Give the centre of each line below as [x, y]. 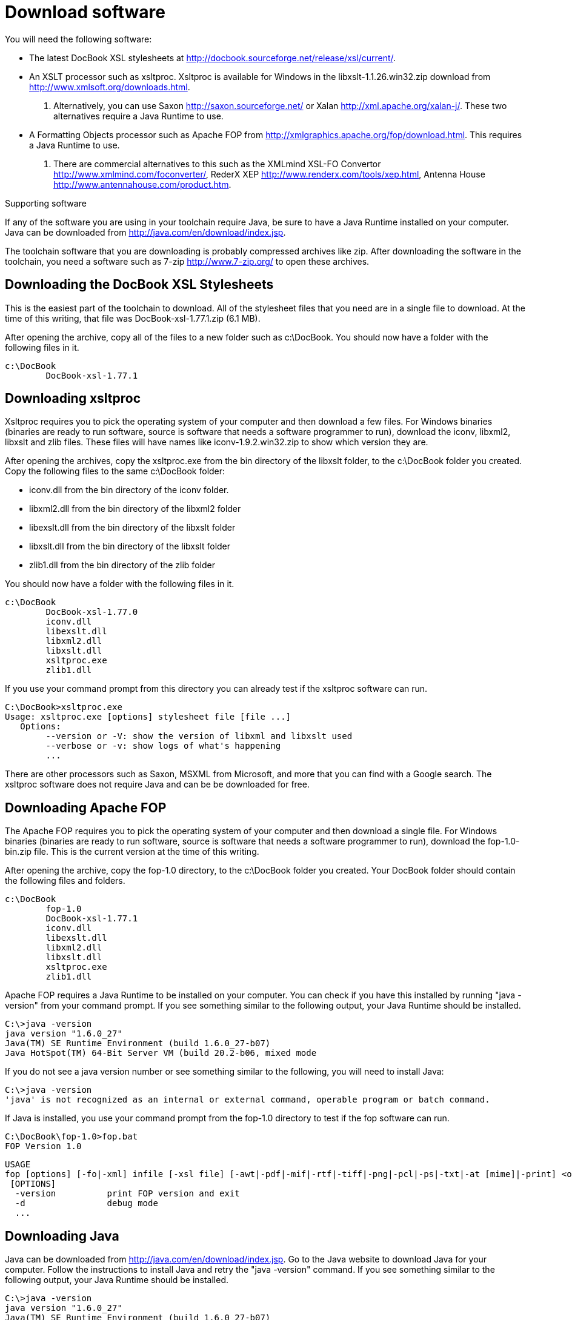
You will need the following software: [78, 39]
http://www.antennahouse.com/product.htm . [142, 184]
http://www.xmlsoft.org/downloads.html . [110, 87]
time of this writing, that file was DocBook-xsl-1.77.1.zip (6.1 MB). [133, 318]
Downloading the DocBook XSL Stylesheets [139, 285]
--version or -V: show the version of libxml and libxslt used [199, 736]
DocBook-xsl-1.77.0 [92, 612]
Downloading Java [62, 1236]
